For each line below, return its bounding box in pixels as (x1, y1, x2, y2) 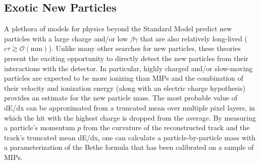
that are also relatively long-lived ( (140, 33, 247, 43)
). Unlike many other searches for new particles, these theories (48, 43, 241, 53)
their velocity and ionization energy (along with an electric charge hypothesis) (4, 82, 245, 93)
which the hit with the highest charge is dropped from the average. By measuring (4, 112, 256, 123)
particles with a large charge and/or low (4, 33, 128, 43)
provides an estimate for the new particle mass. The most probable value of (4, 92, 238, 103)
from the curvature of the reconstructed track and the (83, 122, 250, 133)
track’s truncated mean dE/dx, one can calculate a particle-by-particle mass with (4, 132, 255, 142)
